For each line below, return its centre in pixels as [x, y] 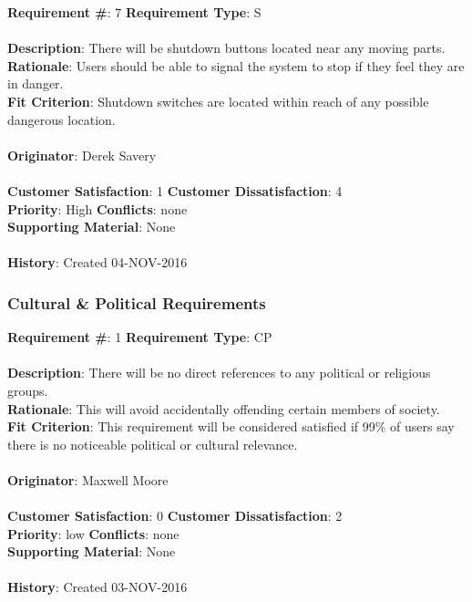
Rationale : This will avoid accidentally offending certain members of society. [224, 408]
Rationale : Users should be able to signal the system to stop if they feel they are [236, 65]
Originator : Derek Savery [82, 155]
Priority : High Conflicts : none [97, 208]
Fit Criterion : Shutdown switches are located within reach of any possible [218, 101]
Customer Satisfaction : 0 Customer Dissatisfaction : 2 [175, 516]
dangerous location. [62, 119]
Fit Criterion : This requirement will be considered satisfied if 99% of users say [231, 426]
